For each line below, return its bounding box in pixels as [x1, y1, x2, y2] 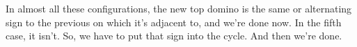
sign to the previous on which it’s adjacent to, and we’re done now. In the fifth [6, 15, 342, 29]
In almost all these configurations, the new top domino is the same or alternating [6, 1, 352, 15]
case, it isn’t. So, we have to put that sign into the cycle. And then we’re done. [6, 28, 342, 43]
